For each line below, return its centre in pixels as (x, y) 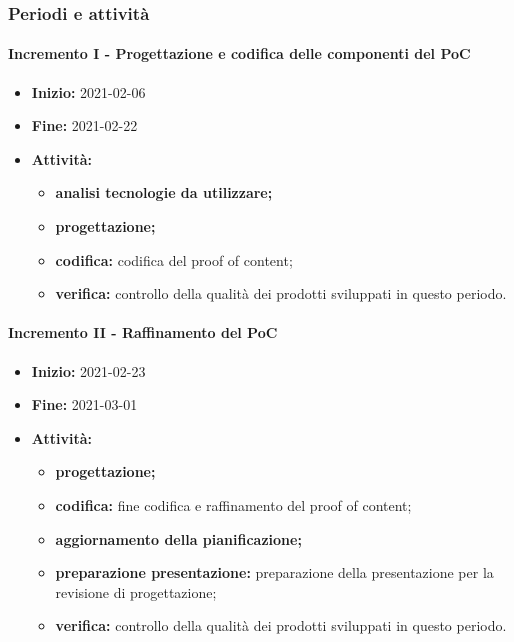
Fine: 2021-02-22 (84, 125)
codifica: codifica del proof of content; (174, 259)
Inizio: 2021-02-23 (88, 370)
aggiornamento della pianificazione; (178, 538)
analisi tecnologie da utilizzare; (164, 192)
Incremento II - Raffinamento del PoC (143, 332)
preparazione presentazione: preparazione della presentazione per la (274, 572)
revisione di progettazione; (136, 591)
